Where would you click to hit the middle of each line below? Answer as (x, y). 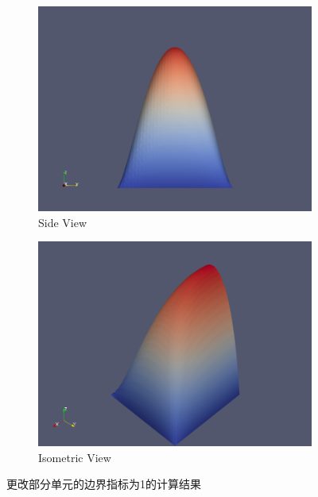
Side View (63, 222)
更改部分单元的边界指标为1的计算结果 (104, 484)
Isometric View (75, 457)
